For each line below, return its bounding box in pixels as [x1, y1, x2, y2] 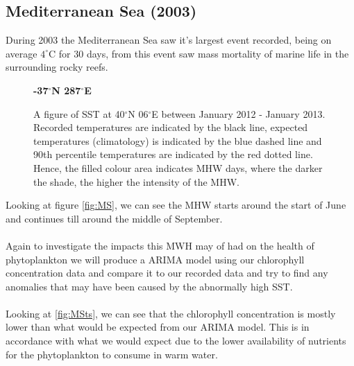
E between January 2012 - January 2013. [151, 106, 326, 121]
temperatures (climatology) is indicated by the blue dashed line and [33, 133, 322, 148]
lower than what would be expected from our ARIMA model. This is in [6, 320, 310, 334]
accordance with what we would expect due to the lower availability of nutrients [6, 333, 346, 348]
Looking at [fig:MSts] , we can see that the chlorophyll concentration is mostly [6, 306, 336, 320]
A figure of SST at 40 [33, 106, 125, 121]
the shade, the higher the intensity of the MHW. [33, 174, 239, 189]
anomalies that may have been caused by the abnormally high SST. [6, 279, 293, 293]
